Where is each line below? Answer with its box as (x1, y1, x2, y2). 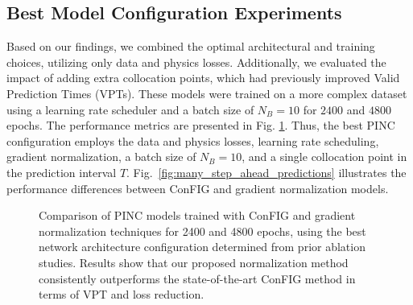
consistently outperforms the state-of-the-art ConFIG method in (39, 270, 356, 286)
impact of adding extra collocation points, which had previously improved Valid (6, 69, 400, 86)
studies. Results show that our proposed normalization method (39, 253, 349, 270)
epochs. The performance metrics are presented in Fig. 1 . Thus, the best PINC (6, 117, 395, 134)
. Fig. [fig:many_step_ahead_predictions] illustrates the (126, 163, 407, 180)
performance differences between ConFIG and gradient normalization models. (6, 179, 389, 196)
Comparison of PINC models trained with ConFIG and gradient (39, 207, 356, 224)
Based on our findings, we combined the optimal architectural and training (6, 38, 375, 55)
